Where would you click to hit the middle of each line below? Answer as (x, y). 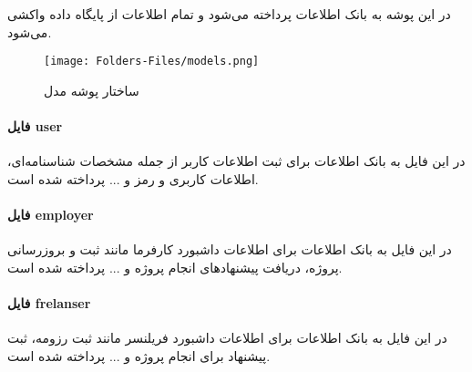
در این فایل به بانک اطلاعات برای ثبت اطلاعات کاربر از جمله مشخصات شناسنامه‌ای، (236, 161)
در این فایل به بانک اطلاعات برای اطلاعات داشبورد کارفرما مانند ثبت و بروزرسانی (230, 249)
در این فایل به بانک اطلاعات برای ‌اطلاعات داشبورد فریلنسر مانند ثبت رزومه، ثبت (227, 338)
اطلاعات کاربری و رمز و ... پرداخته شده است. (133, 178)
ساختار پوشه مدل (92, 90)
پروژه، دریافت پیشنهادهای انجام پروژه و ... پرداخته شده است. (175, 267)
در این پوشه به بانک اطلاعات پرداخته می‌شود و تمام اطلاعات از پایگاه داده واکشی (229, 14)
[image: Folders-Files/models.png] (152, 62)
